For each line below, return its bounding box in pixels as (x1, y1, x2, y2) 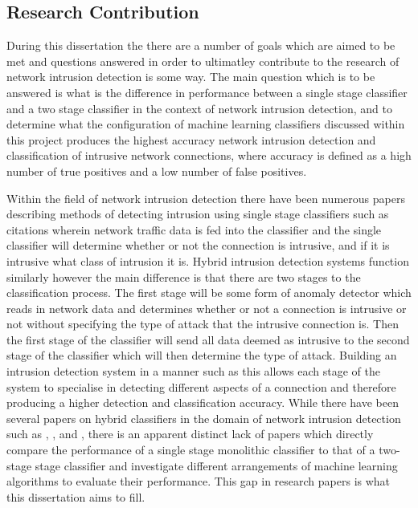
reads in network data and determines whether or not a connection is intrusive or (6, 299, 407, 316)
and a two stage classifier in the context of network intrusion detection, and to (6, 100, 392, 116)
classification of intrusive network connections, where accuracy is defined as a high (6, 147, 412, 164)
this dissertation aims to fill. (6, 488, 145, 505)
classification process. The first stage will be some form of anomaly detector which (6, 284, 412, 301)
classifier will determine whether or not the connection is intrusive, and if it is (6, 237, 390, 254)
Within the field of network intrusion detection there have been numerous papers (6, 189, 405, 206)
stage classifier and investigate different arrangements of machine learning (35, 457, 398, 473)
